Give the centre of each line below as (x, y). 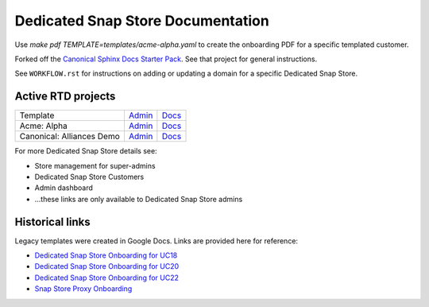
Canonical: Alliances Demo (70, 137)
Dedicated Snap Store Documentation (142, 21)
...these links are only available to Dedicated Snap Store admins (139, 199)
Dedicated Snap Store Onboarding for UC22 (106, 278)
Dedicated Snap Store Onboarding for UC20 (107, 266)
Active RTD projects (65, 97)
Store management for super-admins (95, 165)
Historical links (52, 222)
